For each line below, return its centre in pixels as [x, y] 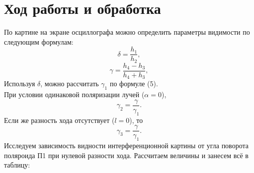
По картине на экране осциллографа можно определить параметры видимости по [127, 32]
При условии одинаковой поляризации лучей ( [74, 94]
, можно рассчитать [70, 84]
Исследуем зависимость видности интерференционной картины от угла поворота [126, 145]
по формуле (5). [134, 84]
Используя [20, 84]
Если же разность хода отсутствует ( [59, 120]
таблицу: [17, 165]
